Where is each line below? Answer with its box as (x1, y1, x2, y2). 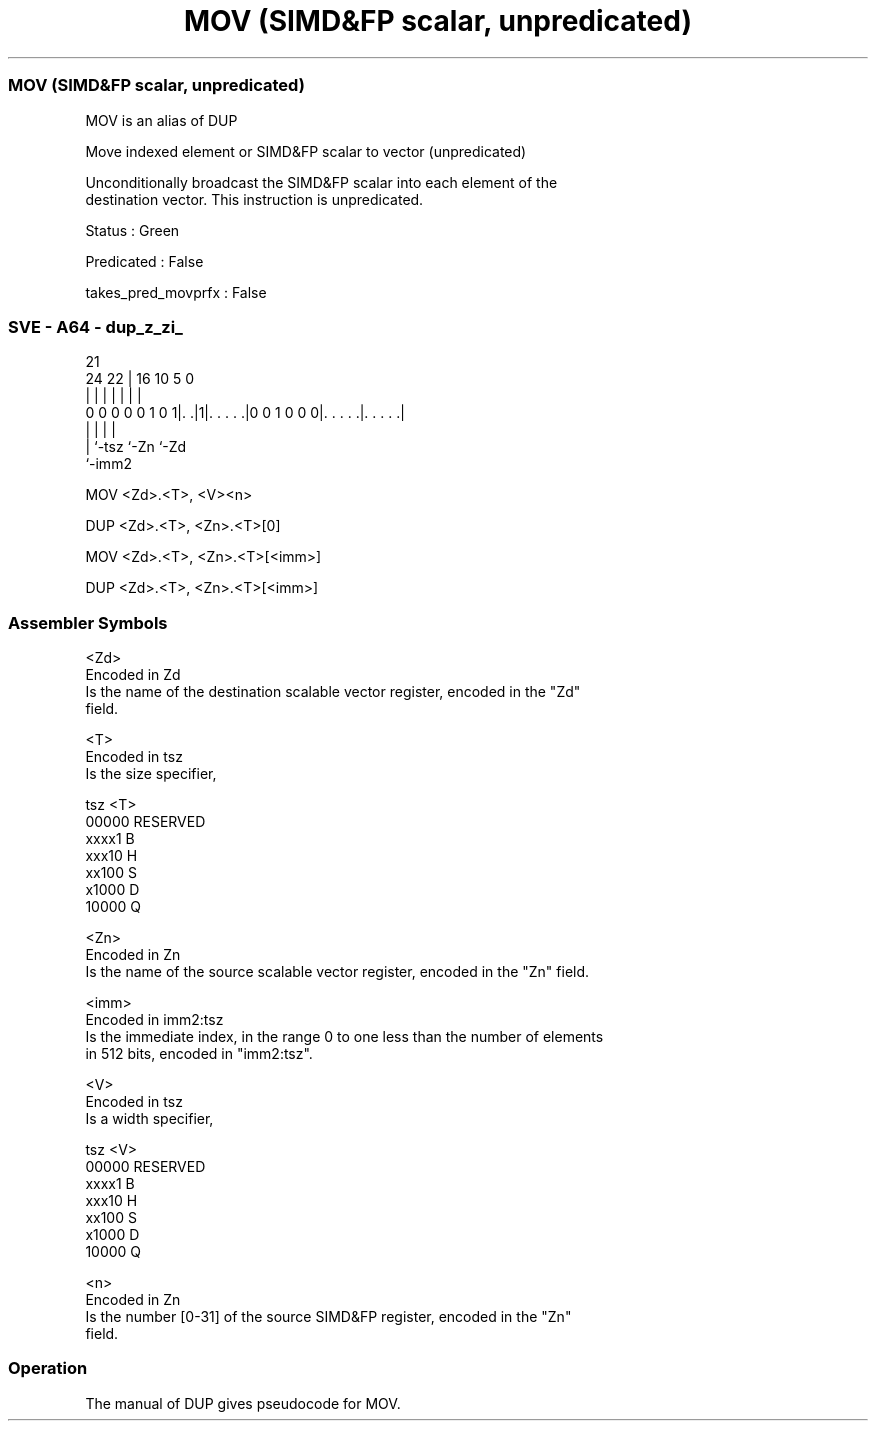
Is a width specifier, (85, 1110, 214, 1127)
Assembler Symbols (8, 612, 168, 633)
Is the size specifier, (85, 765, 217, 782)
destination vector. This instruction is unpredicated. (85, 190, 424, 208)
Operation (8, 1358, 88, 1379)
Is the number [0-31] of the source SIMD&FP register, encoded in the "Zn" (85, 1308, 572, 1325)
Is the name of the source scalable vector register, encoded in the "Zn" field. (85, 963, 590, 980)
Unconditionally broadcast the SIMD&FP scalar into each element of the (85, 173, 558, 191)
